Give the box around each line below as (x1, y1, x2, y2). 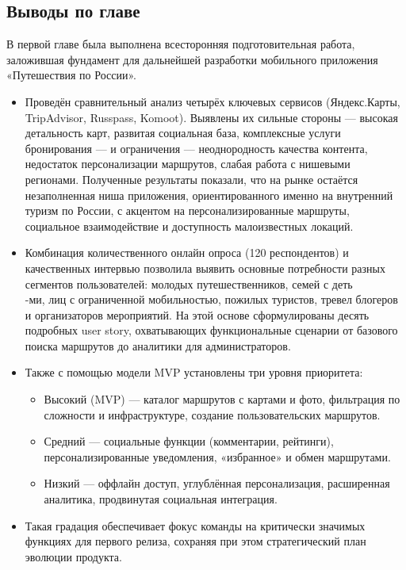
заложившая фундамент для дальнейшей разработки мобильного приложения (6, 51, 378, 67)
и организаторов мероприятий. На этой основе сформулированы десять (25, 306, 370, 323)
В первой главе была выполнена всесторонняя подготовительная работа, (6, 36, 355, 52)
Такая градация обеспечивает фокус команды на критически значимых (25, 517, 366, 534)
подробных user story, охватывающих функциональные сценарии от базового (25, 322, 398, 339)
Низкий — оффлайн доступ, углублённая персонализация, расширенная (44, 475, 390, 492)
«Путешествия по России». (6, 67, 136, 83)
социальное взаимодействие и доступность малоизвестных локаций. (25, 217, 354, 234)
